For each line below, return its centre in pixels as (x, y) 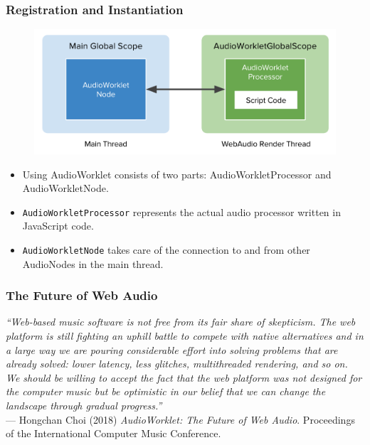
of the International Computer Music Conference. (113, 433)
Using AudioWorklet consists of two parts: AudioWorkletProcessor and (177, 174)
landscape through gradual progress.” (84, 405)
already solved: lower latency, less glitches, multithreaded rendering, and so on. (177, 364)
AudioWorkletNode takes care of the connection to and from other (166, 249)
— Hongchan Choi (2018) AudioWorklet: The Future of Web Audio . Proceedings (180, 419)
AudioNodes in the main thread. (93, 263)
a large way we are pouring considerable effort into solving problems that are (172, 349)
